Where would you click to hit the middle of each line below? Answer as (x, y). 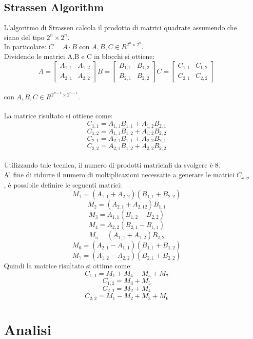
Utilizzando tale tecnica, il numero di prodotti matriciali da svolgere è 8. (112, 165)
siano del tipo (24, 37)
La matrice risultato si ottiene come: (58, 116)
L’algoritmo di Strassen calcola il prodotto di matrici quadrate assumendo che (120, 28)
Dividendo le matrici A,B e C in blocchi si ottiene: (79, 56)
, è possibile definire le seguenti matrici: (63, 184)
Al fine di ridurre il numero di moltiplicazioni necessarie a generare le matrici (119, 175)
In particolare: (25, 47)
